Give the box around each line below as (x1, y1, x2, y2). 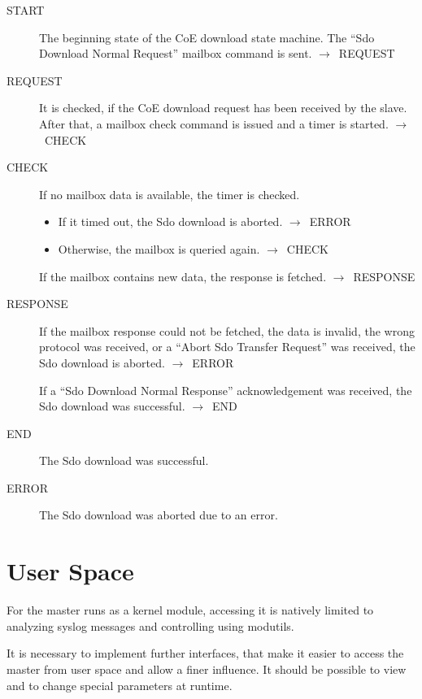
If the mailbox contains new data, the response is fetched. (39, 267, 327, 284)
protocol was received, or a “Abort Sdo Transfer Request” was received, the (39, 338, 415, 355)
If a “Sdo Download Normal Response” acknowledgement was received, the (39, 381, 412, 398)
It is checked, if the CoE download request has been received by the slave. (39, 99, 407, 116)
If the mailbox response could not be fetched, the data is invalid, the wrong (39, 322, 415, 339)
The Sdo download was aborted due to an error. (39, 506, 278, 523)
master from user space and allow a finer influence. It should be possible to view (7, 660, 407, 677)
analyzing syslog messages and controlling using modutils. (7, 617, 294, 634)
